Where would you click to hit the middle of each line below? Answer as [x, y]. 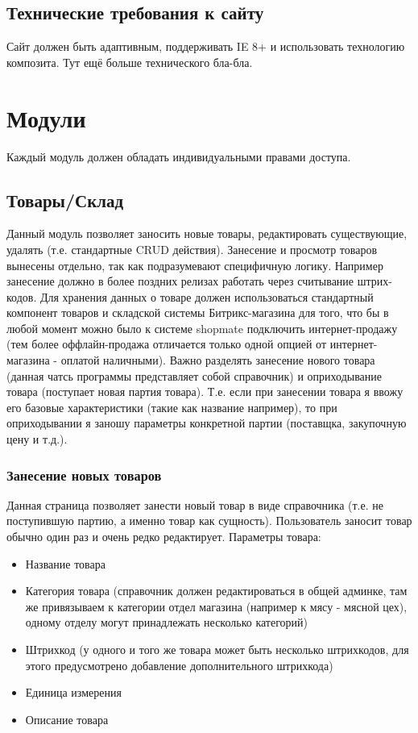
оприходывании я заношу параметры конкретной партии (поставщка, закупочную [207, 423]
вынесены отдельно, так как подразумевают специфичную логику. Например [195, 265]
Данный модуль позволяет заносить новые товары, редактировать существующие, [207, 233]
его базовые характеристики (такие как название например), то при [172, 407]
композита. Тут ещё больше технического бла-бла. [130, 62]
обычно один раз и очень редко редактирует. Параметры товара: [164, 537]
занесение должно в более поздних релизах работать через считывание [180, 281]
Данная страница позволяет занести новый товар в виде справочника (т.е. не [195, 504]
